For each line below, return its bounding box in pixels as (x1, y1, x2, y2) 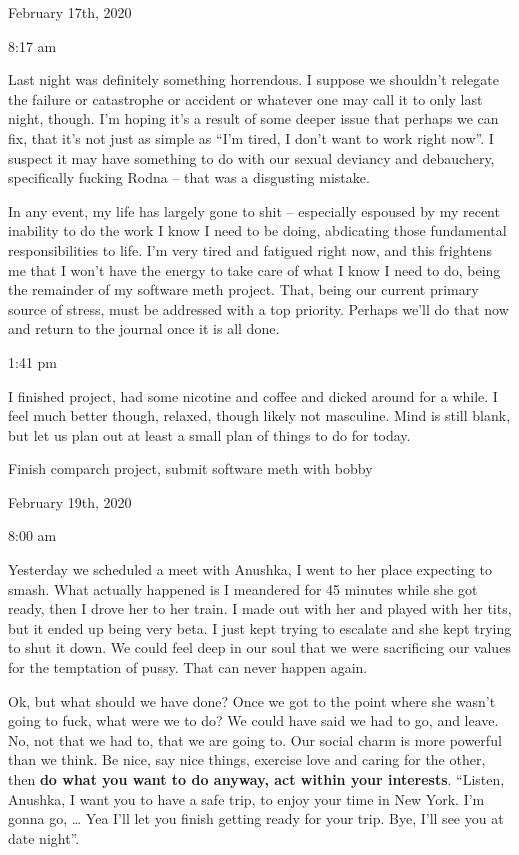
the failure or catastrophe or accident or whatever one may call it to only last (8, 88, 483, 109)
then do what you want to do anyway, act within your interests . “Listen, (8, 769, 505, 789)
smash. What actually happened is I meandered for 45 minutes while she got (8, 578, 478, 599)
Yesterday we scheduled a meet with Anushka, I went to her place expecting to (8, 559, 493, 580)
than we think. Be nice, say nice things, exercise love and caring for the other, (8, 749, 486, 770)
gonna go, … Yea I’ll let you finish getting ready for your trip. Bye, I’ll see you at (8, 808, 504, 829)
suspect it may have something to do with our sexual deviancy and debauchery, (8, 147, 495, 168)
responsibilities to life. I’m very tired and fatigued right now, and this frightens (8, 239, 493, 260)
